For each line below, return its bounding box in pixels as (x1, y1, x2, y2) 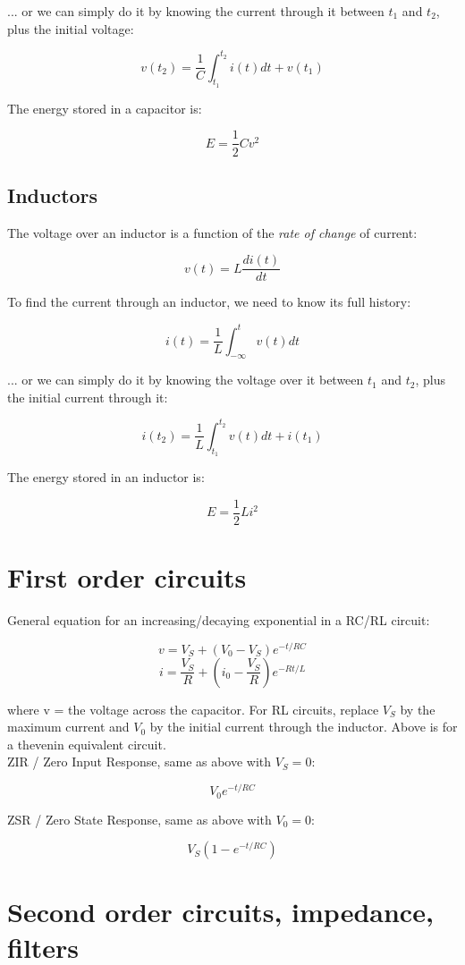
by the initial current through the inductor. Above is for (149, 717, 458, 736)
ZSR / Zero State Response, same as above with (7, 809, 272, 828)
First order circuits (7, 559, 247, 596)
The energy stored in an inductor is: (7, 468, 205, 487)
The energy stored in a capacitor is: (7, 98, 202, 117)
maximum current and (7, 717, 130, 736)
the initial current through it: (7, 387, 168, 406)
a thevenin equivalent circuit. (7, 734, 166, 753)
